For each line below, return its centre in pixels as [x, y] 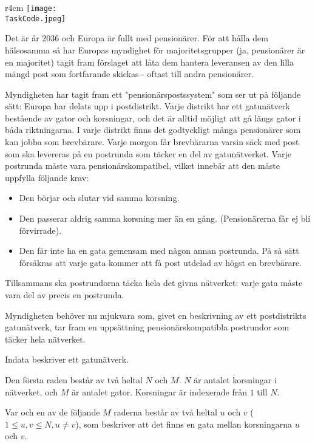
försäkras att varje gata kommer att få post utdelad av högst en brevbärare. [161, 262]
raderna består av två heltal [165, 412]
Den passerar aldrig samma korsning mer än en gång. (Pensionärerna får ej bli [165, 218]
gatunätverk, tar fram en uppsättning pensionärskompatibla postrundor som [147, 327]
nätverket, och [32, 391]
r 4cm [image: [31, 7]
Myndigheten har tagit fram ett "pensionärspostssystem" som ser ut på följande [153, 94]
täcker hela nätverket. [45, 339]
